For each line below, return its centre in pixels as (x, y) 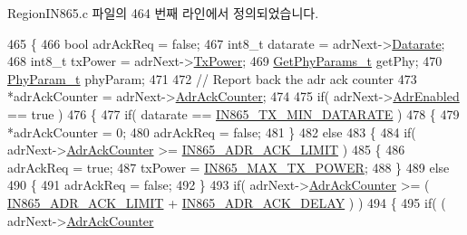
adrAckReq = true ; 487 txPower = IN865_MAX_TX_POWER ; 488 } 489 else (229, 167)
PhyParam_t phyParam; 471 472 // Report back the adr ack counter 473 (212, 78)
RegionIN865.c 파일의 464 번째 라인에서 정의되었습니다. (163, 13)
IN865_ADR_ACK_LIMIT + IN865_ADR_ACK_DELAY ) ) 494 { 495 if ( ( (227, 202)
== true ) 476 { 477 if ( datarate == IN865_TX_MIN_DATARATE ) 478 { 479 (233, 113)
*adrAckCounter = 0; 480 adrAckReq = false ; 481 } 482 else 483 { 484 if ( (212, 132)
